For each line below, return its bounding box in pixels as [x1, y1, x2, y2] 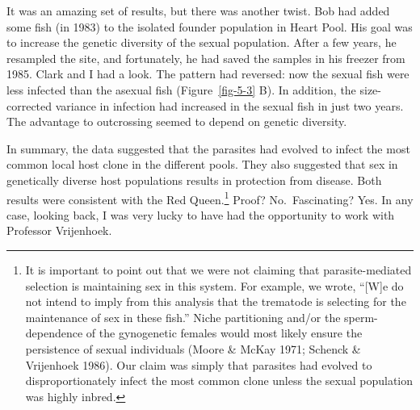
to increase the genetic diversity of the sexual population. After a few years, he [6, 34, 397, 51]
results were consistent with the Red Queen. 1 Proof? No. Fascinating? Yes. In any [6, 188, 414, 207]
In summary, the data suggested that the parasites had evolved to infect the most [6, 140, 410, 157]
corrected [6, 97, 52, 114]
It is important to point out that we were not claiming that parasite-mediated [25, 261, 412, 278]
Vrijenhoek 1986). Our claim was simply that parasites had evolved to [25, 356, 372, 373]
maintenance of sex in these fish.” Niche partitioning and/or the [25, 308, 341, 325]
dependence [25, 324, 83, 341]
